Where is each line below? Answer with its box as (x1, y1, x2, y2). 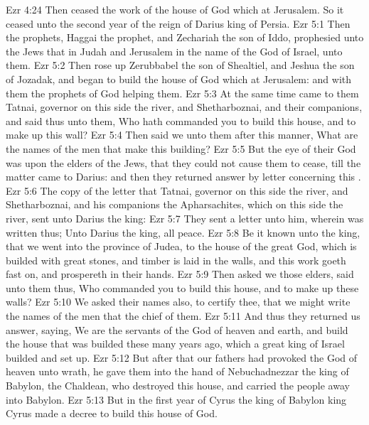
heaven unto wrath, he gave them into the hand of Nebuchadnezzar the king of (6, 364, 349, 379)
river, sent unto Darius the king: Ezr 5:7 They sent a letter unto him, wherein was (6, 210, 364, 225)
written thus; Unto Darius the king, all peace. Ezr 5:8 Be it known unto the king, (6, 225, 360, 240)
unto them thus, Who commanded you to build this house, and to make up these (6, 280, 359, 295)
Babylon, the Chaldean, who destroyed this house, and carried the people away (6, 378, 350, 393)
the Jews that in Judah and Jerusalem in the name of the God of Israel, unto (6, 43, 343, 58)
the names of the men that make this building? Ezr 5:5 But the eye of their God (6, 141, 356, 156)
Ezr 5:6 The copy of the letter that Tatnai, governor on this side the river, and (6, 183, 348, 198)
